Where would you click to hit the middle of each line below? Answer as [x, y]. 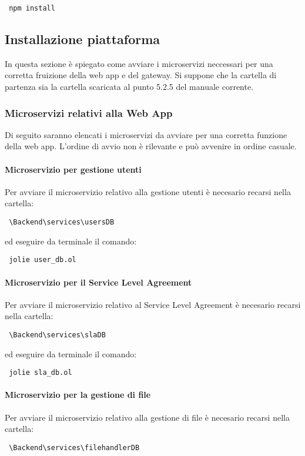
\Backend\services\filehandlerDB [74, 447]
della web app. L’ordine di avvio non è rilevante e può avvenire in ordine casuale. [151, 146]
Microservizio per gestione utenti [73, 169]
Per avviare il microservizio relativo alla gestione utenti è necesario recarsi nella [148, 191]
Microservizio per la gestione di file [78, 395]
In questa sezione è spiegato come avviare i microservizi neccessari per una [139, 63]
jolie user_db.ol [43, 260]
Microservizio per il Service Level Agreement [98, 282]
